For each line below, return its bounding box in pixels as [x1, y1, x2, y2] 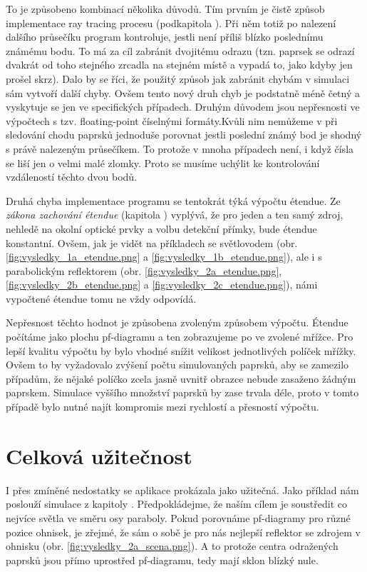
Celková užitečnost [6, 441, 192, 470]
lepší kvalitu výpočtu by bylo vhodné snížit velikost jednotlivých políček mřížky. [6, 343, 356, 358]
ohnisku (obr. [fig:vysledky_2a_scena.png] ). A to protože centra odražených [6, 538, 338, 553]
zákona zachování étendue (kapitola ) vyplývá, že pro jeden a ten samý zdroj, [6, 207, 343, 222]
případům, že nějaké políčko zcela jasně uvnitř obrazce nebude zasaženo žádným [6, 371, 356, 386]
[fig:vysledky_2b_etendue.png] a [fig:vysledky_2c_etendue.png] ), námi [6, 277, 318, 292]
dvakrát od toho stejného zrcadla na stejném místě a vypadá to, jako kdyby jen [6, 57, 353, 72]
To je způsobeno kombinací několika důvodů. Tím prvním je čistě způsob [6, 1, 325, 16]
